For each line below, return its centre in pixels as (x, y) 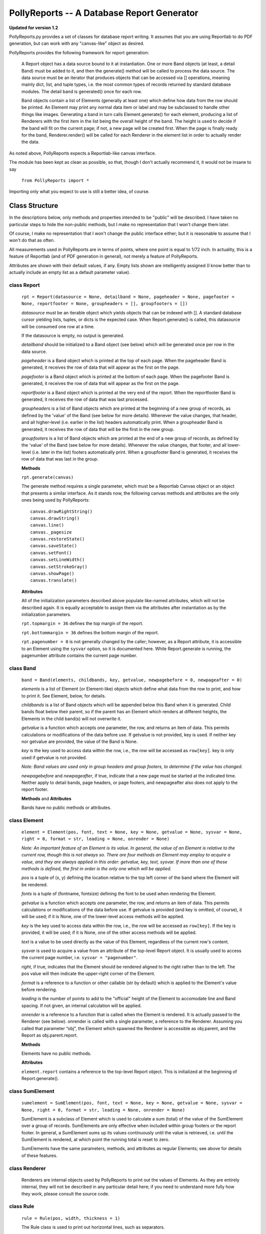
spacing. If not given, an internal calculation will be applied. (82, 1005)
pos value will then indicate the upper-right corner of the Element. (88, 974)
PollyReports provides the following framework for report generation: (79, 52)
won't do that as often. (32, 240)
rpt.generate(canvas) (48, 477)
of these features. (39, 1156)
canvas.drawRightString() (62, 511)
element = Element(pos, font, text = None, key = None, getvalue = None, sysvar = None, (132, 832)
